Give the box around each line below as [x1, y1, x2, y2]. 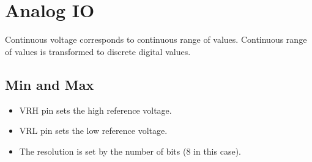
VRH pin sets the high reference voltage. [19, 103, 172, 116]
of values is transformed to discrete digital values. [5, 45, 191, 57]
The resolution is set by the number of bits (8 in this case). [19, 144, 241, 157]
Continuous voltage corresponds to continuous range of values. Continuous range [5, 33, 307, 46]
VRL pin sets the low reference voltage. [19, 124, 168, 137]
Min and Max [5, 75, 94, 94]
